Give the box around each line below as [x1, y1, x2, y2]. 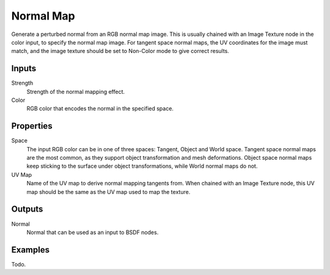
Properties [11, 121, 53, 131]
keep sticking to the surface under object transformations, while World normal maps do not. [26, 162, 258, 170]
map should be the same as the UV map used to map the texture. [26, 188, 191, 195]
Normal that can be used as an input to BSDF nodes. [26, 229, 159, 236]
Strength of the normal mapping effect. [26, 88, 125, 95]
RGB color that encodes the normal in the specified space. [26, 105, 174, 112]
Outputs [11, 204, 43, 215]
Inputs [11, 63, 37, 74]
